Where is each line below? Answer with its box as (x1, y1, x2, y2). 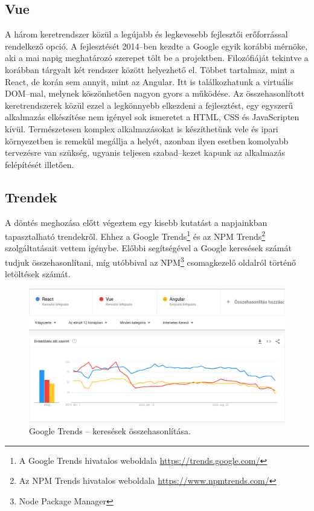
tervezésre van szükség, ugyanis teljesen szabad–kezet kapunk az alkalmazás (5, 146, 286, 159)
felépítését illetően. (5, 158, 74, 170)
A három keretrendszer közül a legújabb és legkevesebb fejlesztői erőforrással (5, 28, 288, 40)
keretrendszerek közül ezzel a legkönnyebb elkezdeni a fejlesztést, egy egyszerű (5, 98, 293, 111)
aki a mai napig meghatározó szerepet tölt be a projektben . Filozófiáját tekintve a (5, 51, 309, 64)
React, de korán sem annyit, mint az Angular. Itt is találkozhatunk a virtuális (5, 75, 293, 88)
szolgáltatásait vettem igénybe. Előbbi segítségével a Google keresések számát (5, 242, 292, 254)
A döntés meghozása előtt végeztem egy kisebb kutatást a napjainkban (5, 216, 268, 228)
